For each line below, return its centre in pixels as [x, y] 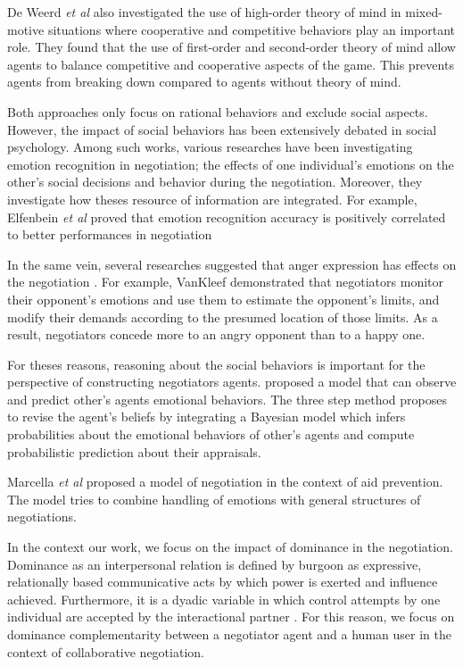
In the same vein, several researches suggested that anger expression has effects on [232, 264]
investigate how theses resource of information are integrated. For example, [212, 199]
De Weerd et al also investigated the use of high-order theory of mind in [204, 12]
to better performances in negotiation [110, 234]
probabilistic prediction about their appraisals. [134, 451]
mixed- [424, 12]
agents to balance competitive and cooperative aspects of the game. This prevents [231, 64]
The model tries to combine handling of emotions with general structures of [214, 499]
